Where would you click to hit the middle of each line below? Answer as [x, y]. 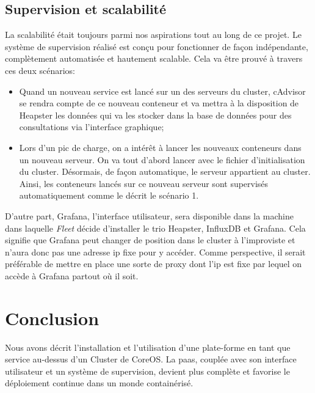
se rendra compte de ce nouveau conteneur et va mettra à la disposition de [159, 103]
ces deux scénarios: [40, 70]
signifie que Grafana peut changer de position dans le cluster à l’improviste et [150, 240]
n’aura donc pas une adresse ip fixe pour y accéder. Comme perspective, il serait [155, 252]
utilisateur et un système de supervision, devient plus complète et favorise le [147, 371]
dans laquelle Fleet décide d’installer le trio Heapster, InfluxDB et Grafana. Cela [155, 228]
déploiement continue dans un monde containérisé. [99, 383]
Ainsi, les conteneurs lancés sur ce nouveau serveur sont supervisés [144, 183]
